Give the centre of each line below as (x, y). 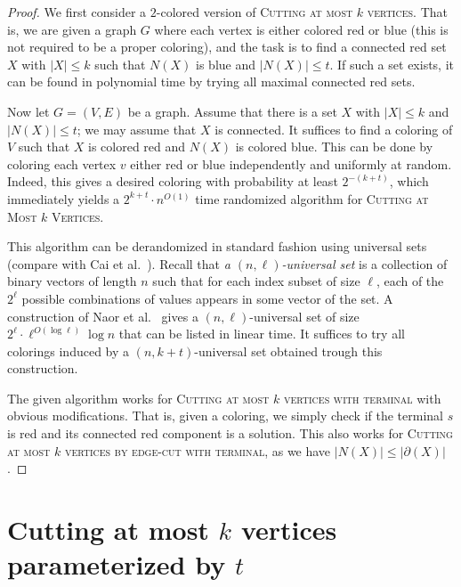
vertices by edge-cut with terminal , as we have (198, 450)
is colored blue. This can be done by (334, 147)
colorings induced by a (69, 351)
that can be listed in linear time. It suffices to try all (262, 334)
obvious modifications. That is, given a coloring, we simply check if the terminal (225, 416)
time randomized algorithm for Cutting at (312, 198)
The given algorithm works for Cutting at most (138, 398)
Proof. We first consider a (77, 12)
